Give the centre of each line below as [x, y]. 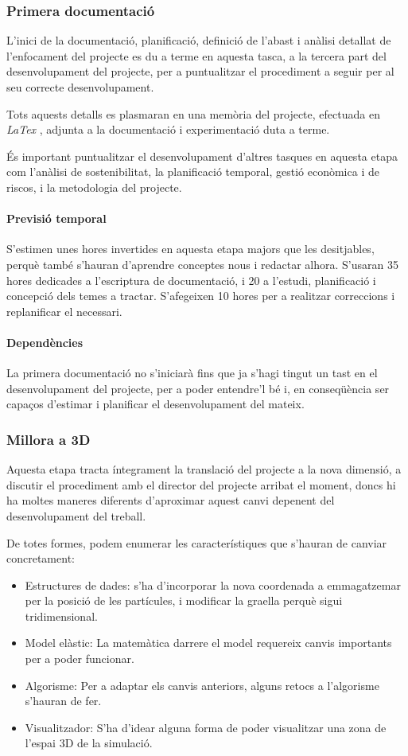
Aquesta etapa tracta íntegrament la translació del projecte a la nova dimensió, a [204, 469]
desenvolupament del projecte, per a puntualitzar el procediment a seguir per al [200, 71]
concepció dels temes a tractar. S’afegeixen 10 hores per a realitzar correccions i [201, 296]
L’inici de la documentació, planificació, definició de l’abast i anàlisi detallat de [199, 40]
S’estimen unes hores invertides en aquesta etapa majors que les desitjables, [190, 249]
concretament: [41, 558]
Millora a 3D [49, 439]
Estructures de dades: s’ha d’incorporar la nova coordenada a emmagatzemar [213, 585]
